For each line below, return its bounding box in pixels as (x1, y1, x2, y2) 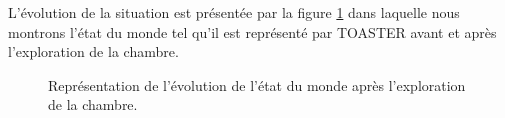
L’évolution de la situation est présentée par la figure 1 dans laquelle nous (8, 2, 460, 22)
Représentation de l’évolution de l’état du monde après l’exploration (48, 74, 466, 95)
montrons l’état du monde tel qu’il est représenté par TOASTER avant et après (8, 21, 497, 42)
